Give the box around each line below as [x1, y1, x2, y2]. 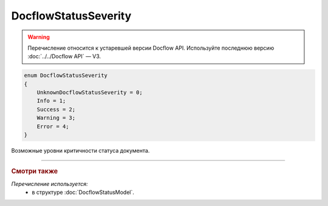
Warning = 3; [36, 115, 76, 121]
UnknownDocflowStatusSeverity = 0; [36, 89, 143, 96]
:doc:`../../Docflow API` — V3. [27, 53, 101, 60]
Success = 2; [36, 106, 76, 113]
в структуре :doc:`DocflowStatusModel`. [32, 188, 135, 196]
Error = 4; [36, 123, 69, 130]
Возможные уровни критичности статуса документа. [11, 147, 150, 154]
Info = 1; [36, 98, 66, 104]
